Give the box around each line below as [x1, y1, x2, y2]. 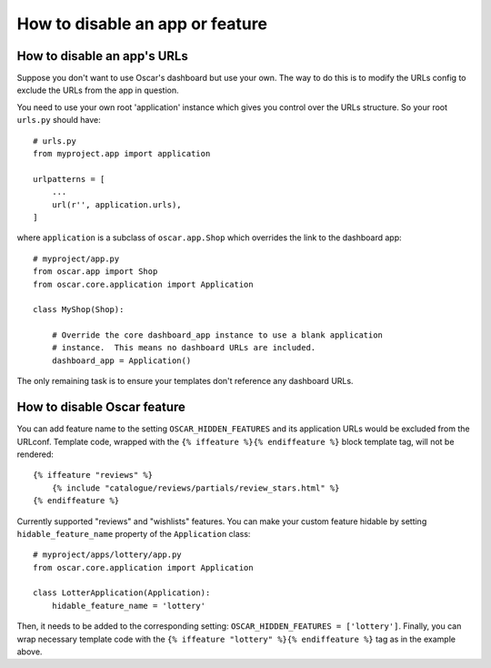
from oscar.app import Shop [33, 267, 158, 277]
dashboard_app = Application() [51, 355, 192, 366]
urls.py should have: [16, 115, 101, 126]
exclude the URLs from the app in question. [16, 85, 179, 96]
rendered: [16, 449, 55, 460]
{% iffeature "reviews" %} [33, 470, 154, 481]
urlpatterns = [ [33, 174, 105, 184]
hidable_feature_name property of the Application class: [16, 528, 251, 539]
